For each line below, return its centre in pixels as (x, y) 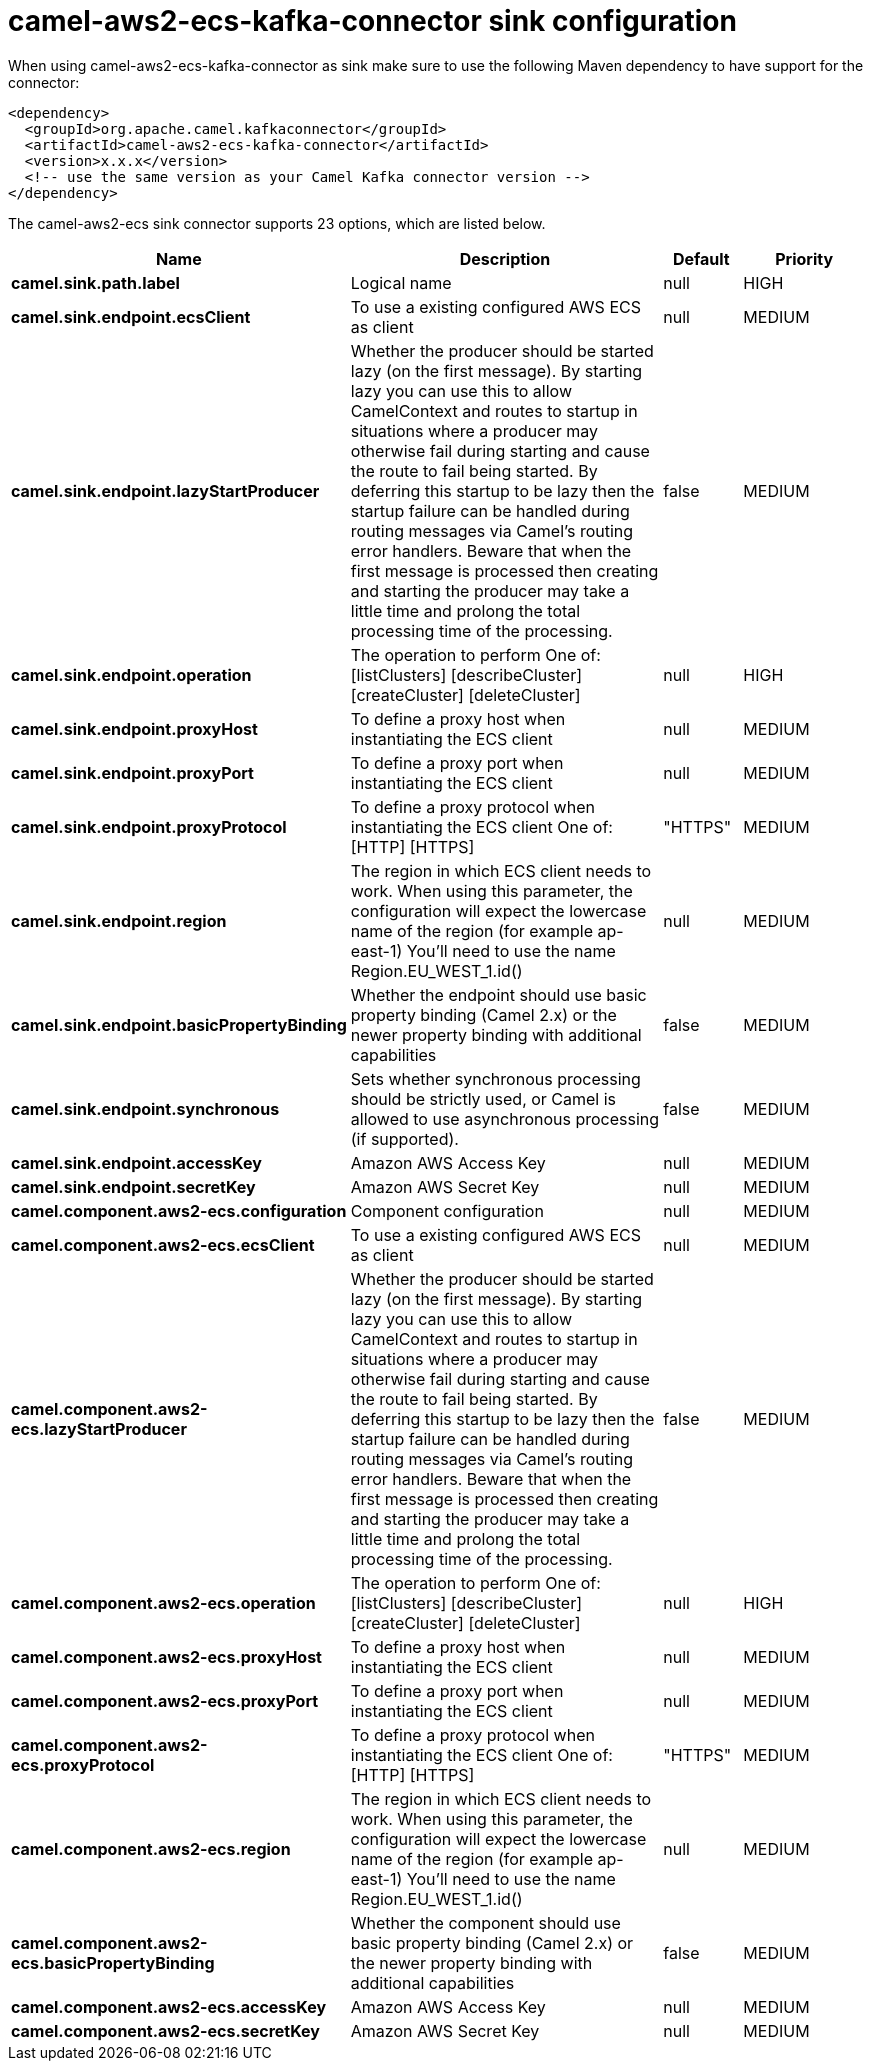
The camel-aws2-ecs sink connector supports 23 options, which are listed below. (277, 223)
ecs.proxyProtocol (83, 1764)
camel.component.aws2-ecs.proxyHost (166, 1656)
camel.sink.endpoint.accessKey (136, 1162)
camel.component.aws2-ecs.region (151, 1848)
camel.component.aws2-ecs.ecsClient (163, 1244)
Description (505, 258)
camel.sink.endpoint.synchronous (145, 1108)
